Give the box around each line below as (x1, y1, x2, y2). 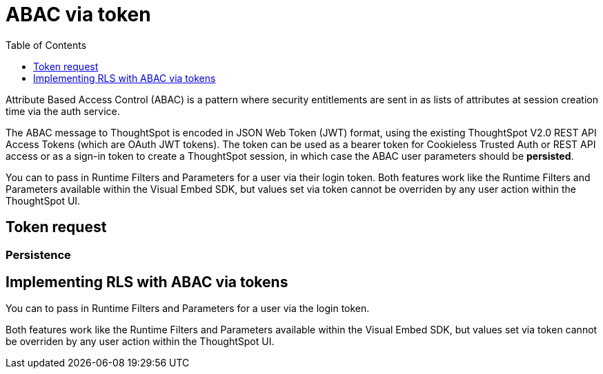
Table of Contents (6, 39, 87, 51)
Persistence (6, 247, 71, 262)
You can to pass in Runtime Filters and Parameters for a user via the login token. (6, 302, 370, 315)
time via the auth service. (6, 105, 120, 117)
